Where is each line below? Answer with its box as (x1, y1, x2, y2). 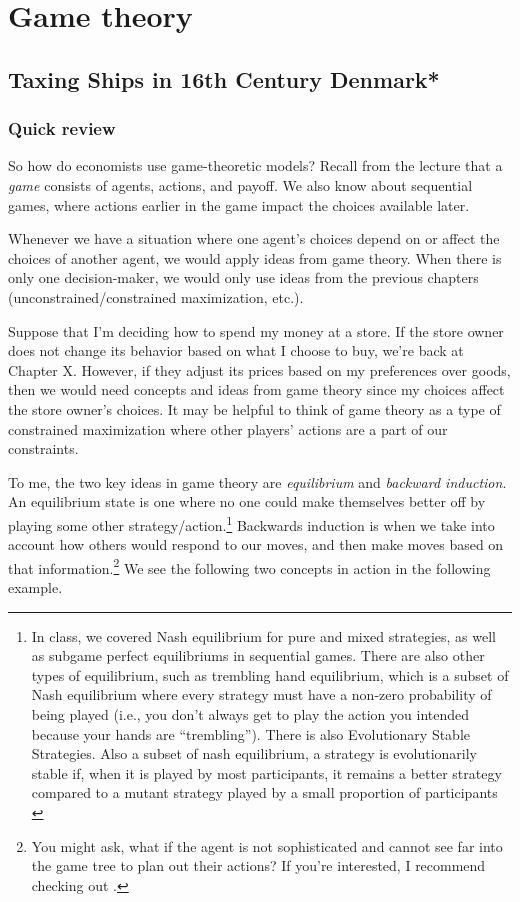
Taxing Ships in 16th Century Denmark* (8, 63, 440, 94)
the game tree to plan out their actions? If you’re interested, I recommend (31, 855, 486, 876)
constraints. (8, 438, 79, 459)
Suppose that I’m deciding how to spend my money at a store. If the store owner (8, 320, 504, 341)
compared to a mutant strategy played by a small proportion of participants (31, 782, 498, 803)
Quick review (8, 116, 116, 141)
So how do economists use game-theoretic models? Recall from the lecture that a (8, 155, 503, 176)
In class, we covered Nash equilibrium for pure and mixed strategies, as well (31, 625, 496, 646)
